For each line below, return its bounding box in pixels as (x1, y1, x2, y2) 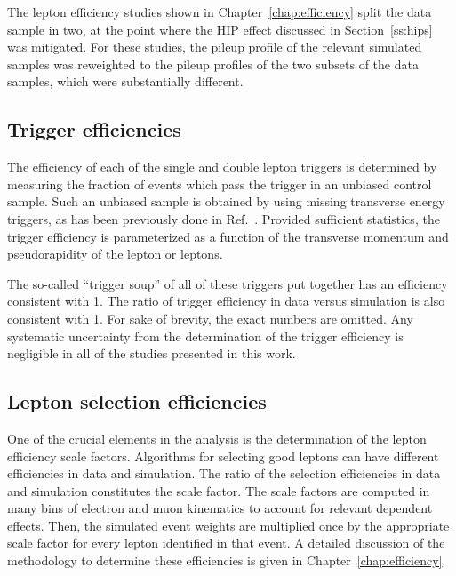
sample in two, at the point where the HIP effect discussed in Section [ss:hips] (7, 20, 433, 38)
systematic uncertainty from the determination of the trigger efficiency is (7, 326, 404, 345)
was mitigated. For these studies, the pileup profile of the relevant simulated (7, 37, 422, 56)
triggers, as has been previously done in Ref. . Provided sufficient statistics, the (7, 209, 440, 228)
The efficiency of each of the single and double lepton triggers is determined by (7, 157, 437, 176)
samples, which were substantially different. (7, 72, 244, 91)
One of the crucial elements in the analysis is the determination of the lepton (7, 428, 427, 447)
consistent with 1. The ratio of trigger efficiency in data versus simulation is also (7, 292, 445, 310)
